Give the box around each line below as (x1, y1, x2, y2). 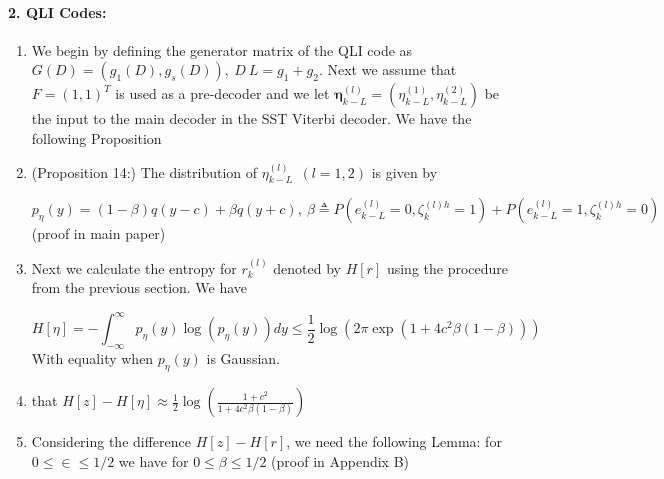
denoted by (273, 257, 341, 278)
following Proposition (31, 127, 162, 148)
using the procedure (386, 257, 509, 278)
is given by (371, 161, 438, 182)
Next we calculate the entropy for (31, 257, 237, 278)
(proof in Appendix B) (271, 450, 410, 471)
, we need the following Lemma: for (286, 431, 502, 452)
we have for (118, 450, 189, 471)
